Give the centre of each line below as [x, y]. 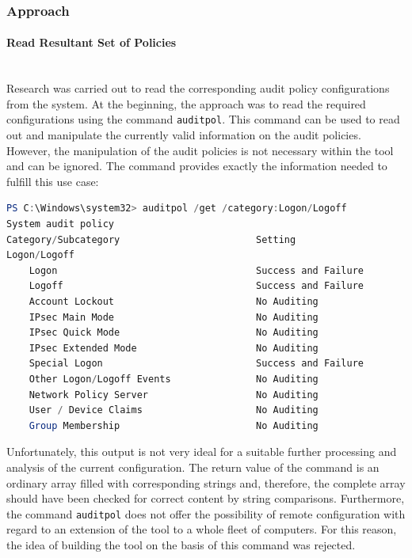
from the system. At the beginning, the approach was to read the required [186, 103]
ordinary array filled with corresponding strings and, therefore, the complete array [206, 482]
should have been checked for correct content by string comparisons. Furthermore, [206, 498]
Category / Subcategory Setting [151, 239]
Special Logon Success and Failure [196, 364]
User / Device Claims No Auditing [174, 410]
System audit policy [61, 224]
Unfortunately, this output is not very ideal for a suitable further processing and [202, 452]
